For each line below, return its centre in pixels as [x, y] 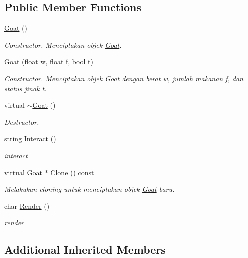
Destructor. [22, 122]
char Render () [27, 206]
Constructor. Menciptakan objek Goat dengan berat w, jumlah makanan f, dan [124, 78]
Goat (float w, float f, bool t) [49, 62]
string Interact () [30, 139]
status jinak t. [25, 88]
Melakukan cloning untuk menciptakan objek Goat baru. [89, 189]
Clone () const [72, 172]
